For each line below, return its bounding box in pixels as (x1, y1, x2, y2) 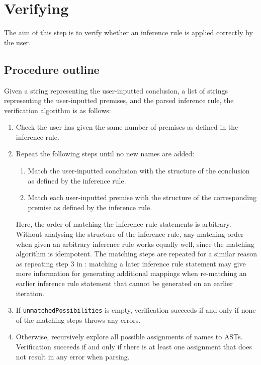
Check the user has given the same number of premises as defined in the (16, 122, 238, 132)
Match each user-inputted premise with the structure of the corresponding (28, 192, 256, 203)
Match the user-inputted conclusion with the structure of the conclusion (28, 165, 250, 176)
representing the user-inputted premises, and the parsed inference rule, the (4, 95, 234, 106)
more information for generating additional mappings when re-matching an (16, 268, 247, 279)
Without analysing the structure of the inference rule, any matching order (16, 229, 244, 239)
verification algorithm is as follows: (4, 105, 111, 115)
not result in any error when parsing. (16, 351, 130, 361)
